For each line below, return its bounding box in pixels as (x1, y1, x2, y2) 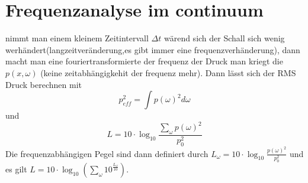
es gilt (5, 162, 27, 175)
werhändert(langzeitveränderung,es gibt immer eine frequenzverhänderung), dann (5, 43, 300, 55)
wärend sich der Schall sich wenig (163, 32, 285, 44)
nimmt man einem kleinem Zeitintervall (5, 32, 149, 44)
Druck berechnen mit (5, 78, 82, 90)
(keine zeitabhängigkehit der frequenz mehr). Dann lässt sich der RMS (40, 66, 296, 79)
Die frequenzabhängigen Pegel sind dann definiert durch (5, 147, 208, 159)
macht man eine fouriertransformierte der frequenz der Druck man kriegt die (5, 55, 283, 67)
